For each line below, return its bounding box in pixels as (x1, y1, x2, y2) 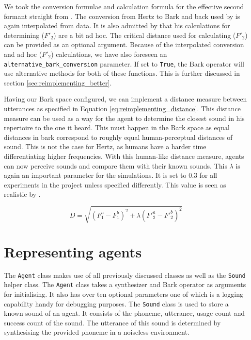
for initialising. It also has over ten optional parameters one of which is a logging (4, 289, 244, 299)
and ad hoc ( (4, 49, 42, 59)
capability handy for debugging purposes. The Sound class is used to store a (4, 298, 229, 308)
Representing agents (4, 241, 142, 261)
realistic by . (4, 189, 41, 199)
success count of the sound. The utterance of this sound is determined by (4, 317, 221, 327)
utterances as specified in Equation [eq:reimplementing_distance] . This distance (4, 103, 241, 113)
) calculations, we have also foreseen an (51, 49, 167, 59)
